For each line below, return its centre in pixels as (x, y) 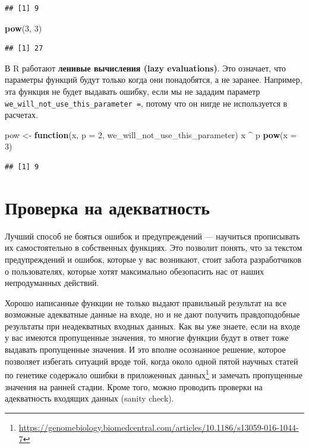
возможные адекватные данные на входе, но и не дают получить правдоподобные (152, 314)
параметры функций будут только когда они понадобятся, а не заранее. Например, (154, 80)
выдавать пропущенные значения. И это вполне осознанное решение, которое (145, 349)
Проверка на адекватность (108, 207)
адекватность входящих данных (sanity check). (89, 398)
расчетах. (21, 115)
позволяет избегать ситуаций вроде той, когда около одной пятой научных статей (152, 361)
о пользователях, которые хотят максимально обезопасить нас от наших (135, 271)
